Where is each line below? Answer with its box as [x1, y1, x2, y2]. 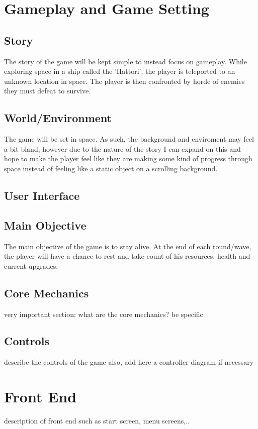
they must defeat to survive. [4, 85, 91, 96]
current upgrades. [4, 260, 58, 271]
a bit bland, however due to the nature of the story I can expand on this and [4, 143, 241, 154]
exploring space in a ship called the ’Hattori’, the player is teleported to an [4, 66, 235, 76]
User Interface [4, 187, 80, 203]
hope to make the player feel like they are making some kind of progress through [4, 153, 252, 164]
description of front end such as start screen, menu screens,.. [4, 415, 190, 426]
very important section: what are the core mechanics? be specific [4, 308, 203, 319]
